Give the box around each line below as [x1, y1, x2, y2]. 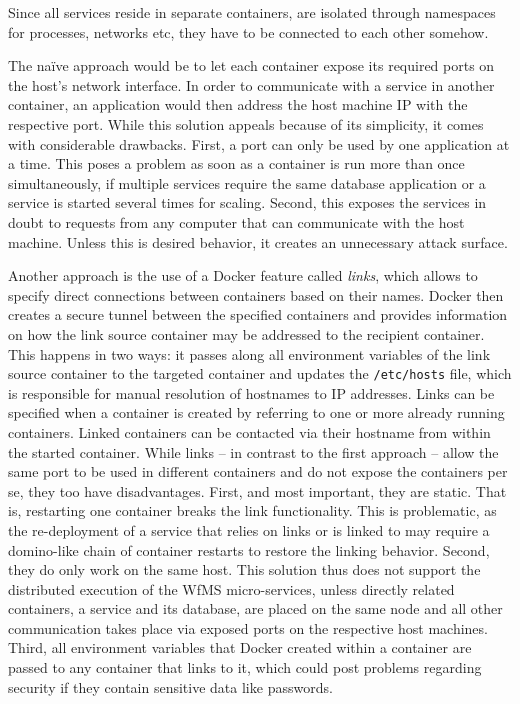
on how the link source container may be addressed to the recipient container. [8, 323, 485, 344]
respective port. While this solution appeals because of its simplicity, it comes [8, 113, 484, 134]
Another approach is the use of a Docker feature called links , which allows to [8, 265, 478, 286]
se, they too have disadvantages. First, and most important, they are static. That [8, 480, 507, 501]
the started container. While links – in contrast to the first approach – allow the [8, 441, 499, 462]
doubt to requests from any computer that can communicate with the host [8, 211, 465, 232]
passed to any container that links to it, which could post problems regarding [8, 657, 482, 678]
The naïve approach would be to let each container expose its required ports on [8, 55, 495, 76]
